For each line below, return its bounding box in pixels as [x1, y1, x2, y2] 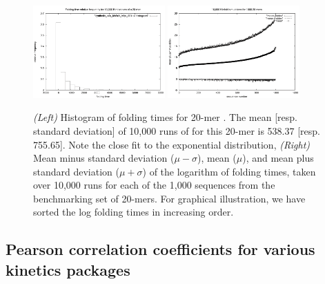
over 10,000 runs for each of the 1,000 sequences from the [33, 178, 275, 192]
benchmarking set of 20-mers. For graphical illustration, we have [33, 191, 306, 205]
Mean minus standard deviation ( [33, 151, 175, 165]
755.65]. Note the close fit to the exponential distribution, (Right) [33, 137, 311, 151]
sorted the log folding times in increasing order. [33, 205, 234, 219]
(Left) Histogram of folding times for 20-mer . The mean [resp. [33, 110, 297, 124]
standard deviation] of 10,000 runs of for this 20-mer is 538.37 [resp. [33, 123, 320, 138]
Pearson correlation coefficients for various [6, 238, 315, 260]
